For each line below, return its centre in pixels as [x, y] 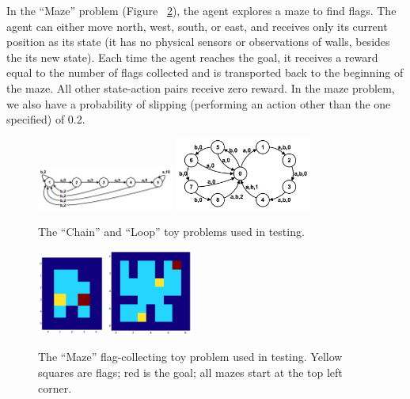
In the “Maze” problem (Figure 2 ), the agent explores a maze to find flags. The [201, 10]
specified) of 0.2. [46, 119]
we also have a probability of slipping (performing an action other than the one [199, 103]
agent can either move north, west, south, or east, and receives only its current [197, 26]
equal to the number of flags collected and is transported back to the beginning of [205, 72]
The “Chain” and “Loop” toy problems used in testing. [171, 232]
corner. [55, 388]
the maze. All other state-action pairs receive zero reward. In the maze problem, [201, 87]
